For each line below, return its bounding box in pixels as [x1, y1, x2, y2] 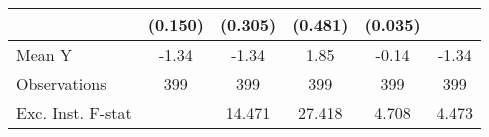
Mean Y [16, 43, 73, 66]
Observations [16, 72, 107, 95]
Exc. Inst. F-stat [16, 101, 132, 124]
